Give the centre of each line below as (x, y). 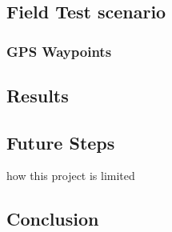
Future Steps (61, 142)
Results (38, 95)
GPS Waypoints (59, 51)
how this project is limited (71, 176)
